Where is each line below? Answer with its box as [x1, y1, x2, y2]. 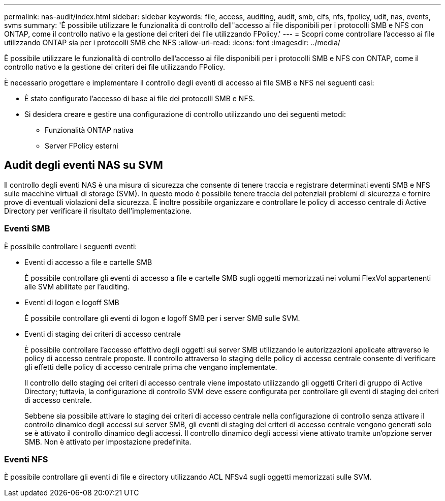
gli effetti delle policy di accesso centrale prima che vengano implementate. [24, 362, 277, 371]
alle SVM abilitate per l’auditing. [24, 282, 130, 291]
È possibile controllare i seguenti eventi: [4, 242, 137, 251]
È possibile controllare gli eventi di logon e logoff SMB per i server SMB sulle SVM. [24, 313, 300, 322]
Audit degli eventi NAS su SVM [4, 159, 163, 172]
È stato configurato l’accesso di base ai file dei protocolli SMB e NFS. [24, 94, 255, 103]
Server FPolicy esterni [45, 141, 118, 150]
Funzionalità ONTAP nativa [45, 126, 134, 134]
